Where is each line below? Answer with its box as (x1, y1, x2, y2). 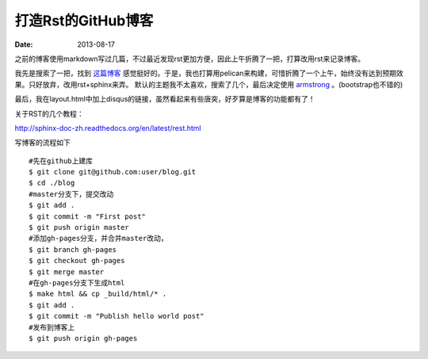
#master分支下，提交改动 (29, 189, 114, 198)
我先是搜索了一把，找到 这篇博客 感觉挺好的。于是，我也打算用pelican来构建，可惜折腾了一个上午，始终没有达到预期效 (14, 68, 403, 78)
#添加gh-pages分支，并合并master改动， (29, 234, 168, 243)
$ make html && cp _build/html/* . (29, 289, 167, 299)
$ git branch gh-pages (29, 245, 117, 254)
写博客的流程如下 (14, 138, 71, 147)
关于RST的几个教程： (14, 109, 84, 118)
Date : (14, 40, 33, 49)
